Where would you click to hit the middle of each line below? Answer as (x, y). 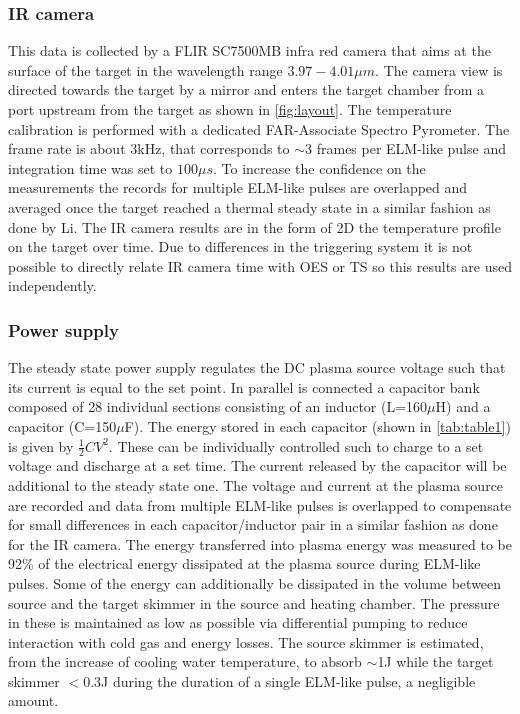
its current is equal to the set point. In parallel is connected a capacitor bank (244, 386)
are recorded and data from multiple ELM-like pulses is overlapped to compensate (260, 504)
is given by (41, 445)
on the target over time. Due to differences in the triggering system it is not (240, 246)
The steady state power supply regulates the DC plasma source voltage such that (257, 367)
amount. (33, 700)
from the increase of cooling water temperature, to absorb (185, 661)
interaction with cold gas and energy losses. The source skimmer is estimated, (246, 641)
